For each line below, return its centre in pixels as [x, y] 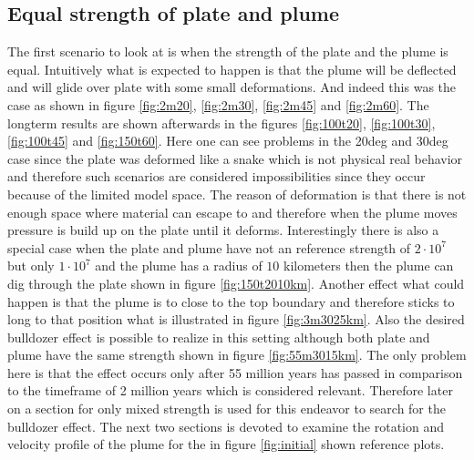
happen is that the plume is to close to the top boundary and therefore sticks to [231, 301]
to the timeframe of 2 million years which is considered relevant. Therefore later [230, 390]
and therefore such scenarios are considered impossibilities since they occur [216, 176]
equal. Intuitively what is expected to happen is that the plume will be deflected [232, 69]
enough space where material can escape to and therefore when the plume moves [232, 212]
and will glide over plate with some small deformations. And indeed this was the [232, 87]
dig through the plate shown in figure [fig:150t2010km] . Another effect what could [236, 283]
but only [31, 266]
